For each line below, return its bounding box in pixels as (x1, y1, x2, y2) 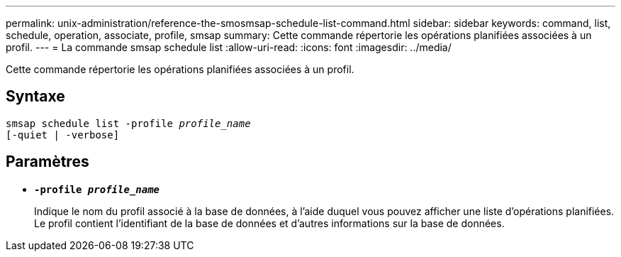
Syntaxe (6, 87, 65, 106)
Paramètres (6, 153, 89, 171)
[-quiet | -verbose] (6, 128, 120, 141)
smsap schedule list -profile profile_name (6, 117, 251, 129)
